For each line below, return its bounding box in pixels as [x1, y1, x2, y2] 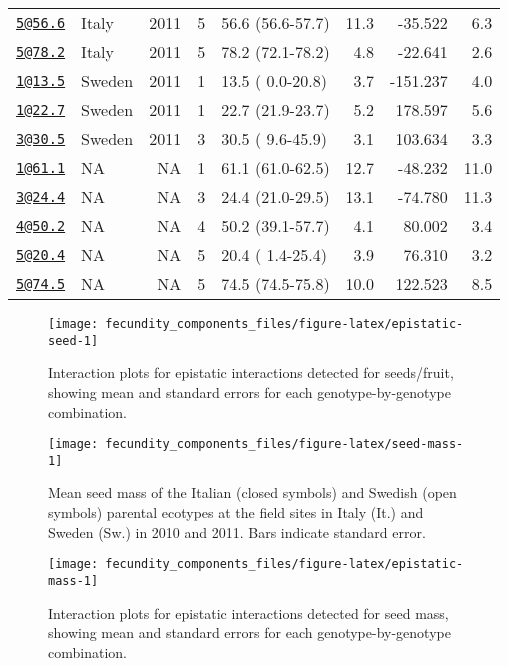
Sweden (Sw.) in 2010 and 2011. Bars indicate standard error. [48, 521, 426, 542]
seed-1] [48, 333, 99, 348]
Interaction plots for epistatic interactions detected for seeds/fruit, [48, 362, 454, 383]
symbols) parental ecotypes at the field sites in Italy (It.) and [48, 502, 424, 522]
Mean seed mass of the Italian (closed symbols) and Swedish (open [48, 482, 457, 503]
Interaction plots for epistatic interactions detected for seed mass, [48, 602, 449, 623]
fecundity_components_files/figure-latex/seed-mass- [105, 437, 464, 452]
